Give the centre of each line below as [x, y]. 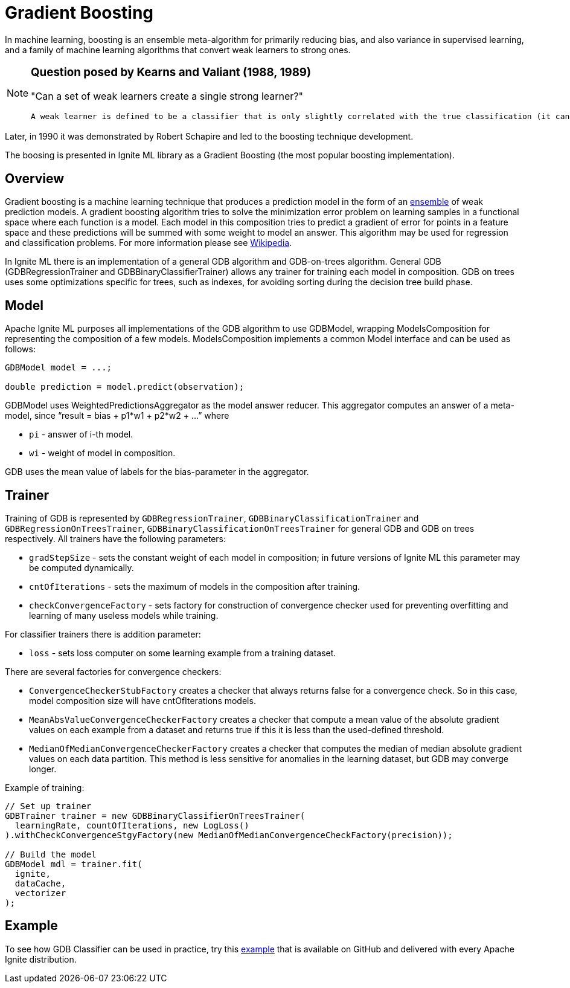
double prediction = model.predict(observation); [125, 387]
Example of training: [45, 788]
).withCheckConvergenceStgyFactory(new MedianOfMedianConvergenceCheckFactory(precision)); [229, 835]
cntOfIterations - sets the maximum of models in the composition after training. [195, 586]
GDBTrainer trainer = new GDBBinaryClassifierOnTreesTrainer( [155, 816]
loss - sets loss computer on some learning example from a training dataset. [183, 653]
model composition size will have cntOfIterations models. [142, 701]
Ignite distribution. [41, 959]
